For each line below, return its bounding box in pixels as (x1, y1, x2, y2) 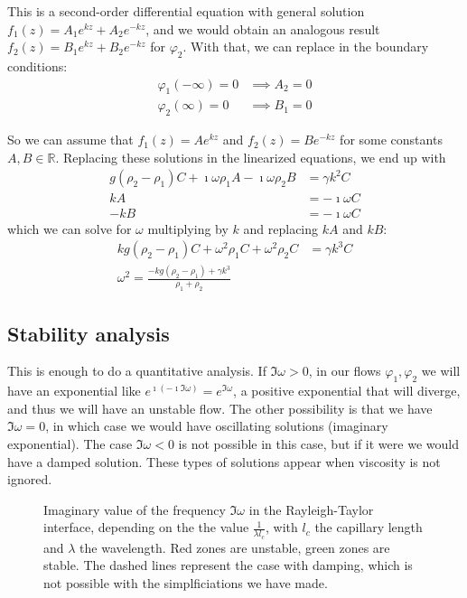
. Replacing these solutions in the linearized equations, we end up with (55, 147, 446, 166)
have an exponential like (7, 381, 141, 400)
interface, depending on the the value (43, 518, 249, 537)
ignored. (7, 470, 52, 489)
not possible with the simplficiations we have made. (43, 573, 328, 592)
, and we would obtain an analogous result (145, 19, 380, 38)
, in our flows (308, 361, 381, 380)
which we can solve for (7, 219, 132, 238)
